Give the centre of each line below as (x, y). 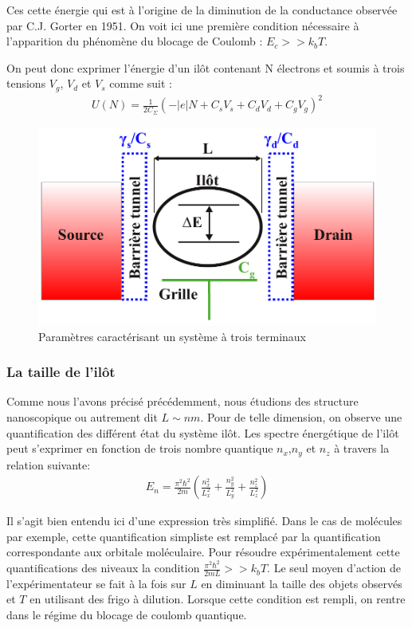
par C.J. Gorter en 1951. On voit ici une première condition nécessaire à (183, 25)
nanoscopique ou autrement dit (82, 416)
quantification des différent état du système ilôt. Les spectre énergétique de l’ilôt (203, 432)
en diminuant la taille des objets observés (302, 583)
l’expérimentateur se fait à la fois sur (96, 583)
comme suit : (141, 83)
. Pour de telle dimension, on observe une (301, 416)
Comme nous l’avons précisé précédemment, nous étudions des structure (182, 401)
